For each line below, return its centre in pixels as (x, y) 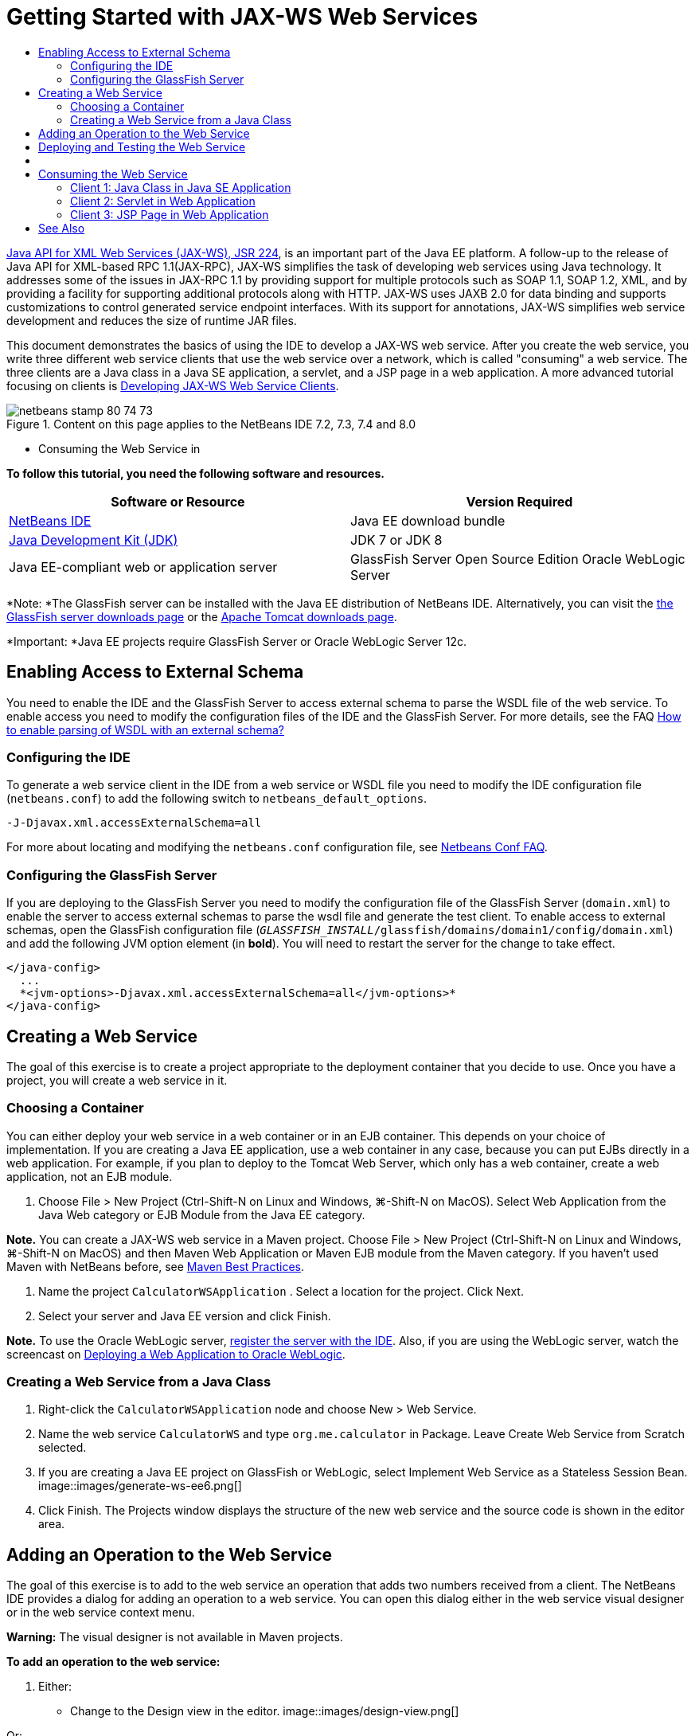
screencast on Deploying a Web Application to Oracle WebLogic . (176, 1354)
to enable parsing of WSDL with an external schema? (145, 729)
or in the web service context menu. (101, 1613)
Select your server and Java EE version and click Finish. (185, 1316)
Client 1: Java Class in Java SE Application (181, 187)
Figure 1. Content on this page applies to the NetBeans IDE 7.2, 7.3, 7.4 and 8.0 (211, 424)
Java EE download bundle (428, 520)
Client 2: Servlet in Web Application (163, 201)
